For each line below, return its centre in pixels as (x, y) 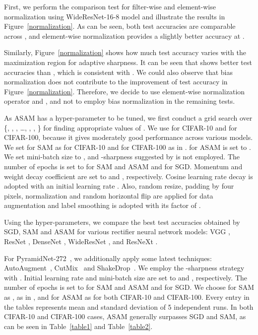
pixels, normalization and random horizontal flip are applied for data (109, 195)
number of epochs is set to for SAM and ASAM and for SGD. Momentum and (123, 166)
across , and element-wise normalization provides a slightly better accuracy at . (124, 35)
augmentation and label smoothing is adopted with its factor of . (102, 205)
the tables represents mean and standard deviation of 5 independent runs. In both (129, 306)
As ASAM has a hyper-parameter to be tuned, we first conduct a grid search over (128, 117)
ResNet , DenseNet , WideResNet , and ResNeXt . (81, 241)
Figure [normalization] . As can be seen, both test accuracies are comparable (120, 26)
